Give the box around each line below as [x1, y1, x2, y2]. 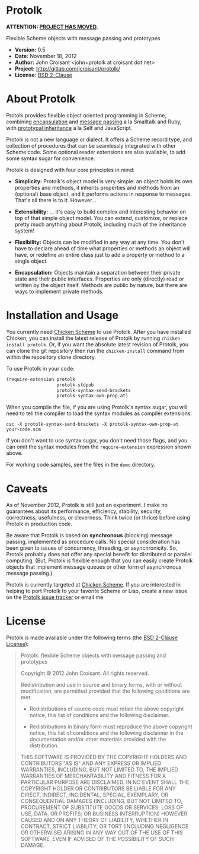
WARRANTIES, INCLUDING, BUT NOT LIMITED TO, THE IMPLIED [20, 766, 179, 773]
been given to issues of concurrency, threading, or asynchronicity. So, [6, 544, 178, 552]
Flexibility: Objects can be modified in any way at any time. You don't [14, 238, 185, 246]
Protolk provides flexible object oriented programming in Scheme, [6, 111, 167, 119]
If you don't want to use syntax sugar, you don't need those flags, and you [6, 437, 188, 444]
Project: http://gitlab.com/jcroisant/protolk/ [14, 65, 120, 72]
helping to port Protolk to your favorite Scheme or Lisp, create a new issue [6, 588, 188, 595]
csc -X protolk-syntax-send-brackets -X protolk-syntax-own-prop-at [6, 422, 179, 428]
